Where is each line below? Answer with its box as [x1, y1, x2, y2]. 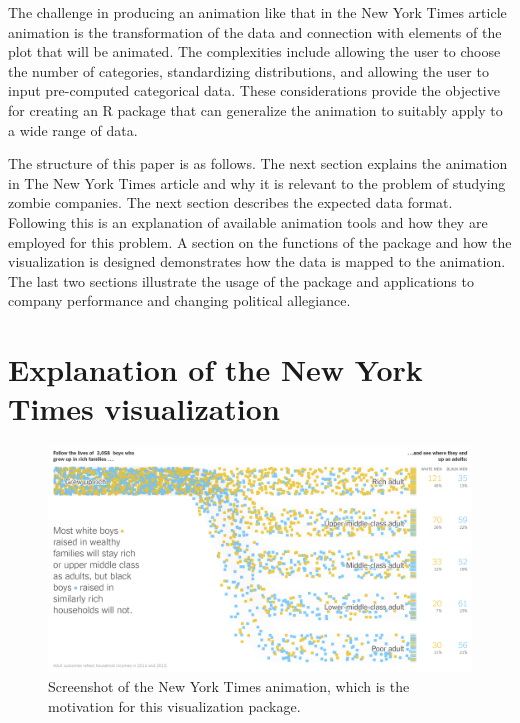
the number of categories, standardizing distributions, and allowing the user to [8, 60, 489, 81]
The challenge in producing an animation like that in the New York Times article [8, 2, 507, 22]
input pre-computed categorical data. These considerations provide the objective [8, 80, 500, 101]
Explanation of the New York [8, 349, 423, 390]
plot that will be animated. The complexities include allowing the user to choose [8, 41, 501, 62]
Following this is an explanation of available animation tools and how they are [8, 211, 488, 232]
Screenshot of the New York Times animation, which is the [48, 676, 410, 697]
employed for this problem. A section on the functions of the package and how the [8, 231, 512, 252]
